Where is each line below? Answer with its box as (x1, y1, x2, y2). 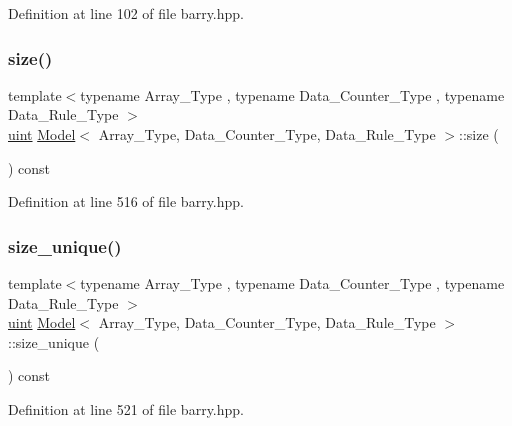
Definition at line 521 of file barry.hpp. (8, 398, 244, 419)
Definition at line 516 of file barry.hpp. (8, 191, 244, 212)
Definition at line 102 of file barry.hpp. (8, 3, 244, 23)
